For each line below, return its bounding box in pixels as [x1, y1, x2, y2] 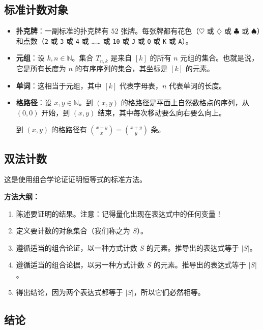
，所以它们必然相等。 [133, 286, 205, 297]
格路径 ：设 [16, 97, 52, 108]
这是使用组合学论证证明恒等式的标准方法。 [4, 174, 147, 185]
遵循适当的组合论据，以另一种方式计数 [16, 259, 144, 270]
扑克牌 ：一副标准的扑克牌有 [16, 25, 109, 36]
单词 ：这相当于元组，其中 [16, 80, 102, 91]
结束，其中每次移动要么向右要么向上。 [98, 107, 226, 117]
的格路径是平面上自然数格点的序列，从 [121, 97, 249, 108]
